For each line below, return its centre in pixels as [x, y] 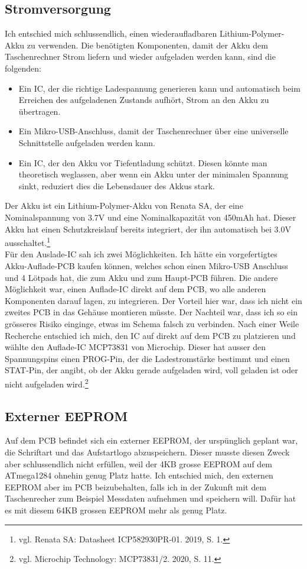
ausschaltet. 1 [28, 242]
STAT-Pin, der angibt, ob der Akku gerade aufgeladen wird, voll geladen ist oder [151, 370]
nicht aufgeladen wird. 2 [47, 383]
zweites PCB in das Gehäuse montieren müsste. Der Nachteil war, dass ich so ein [151, 312]
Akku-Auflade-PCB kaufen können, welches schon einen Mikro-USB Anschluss [146, 265]
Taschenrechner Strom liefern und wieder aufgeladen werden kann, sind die [140, 56]
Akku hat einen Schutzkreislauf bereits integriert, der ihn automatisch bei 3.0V [148, 229]
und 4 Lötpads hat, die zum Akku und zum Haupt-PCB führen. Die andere [141, 277]
